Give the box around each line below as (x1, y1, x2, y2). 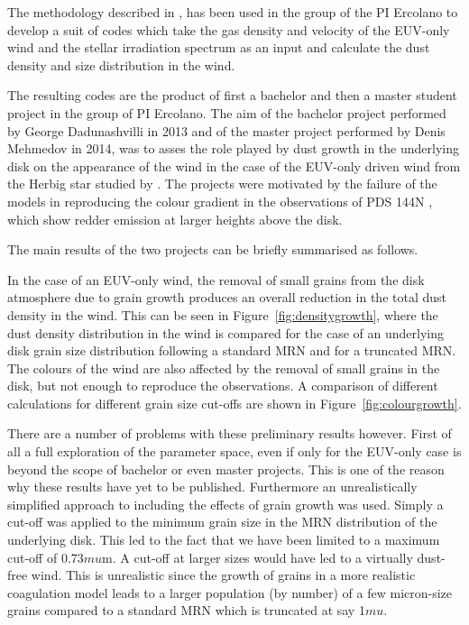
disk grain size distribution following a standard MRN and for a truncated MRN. (7, 341, 456, 360)
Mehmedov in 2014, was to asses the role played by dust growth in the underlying (7, 139, 459, 158)
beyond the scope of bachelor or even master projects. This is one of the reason (7, 459, 445, 478)
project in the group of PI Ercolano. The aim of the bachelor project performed (7, 103, 446, 122)
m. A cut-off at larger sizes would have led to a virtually (102, 547, 413, 566)
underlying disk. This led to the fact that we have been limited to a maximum (7, 530, 440, 549)
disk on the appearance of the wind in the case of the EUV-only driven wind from (7, 156, 461, 175)
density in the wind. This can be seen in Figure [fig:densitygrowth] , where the (7, 305, 438, 324)
